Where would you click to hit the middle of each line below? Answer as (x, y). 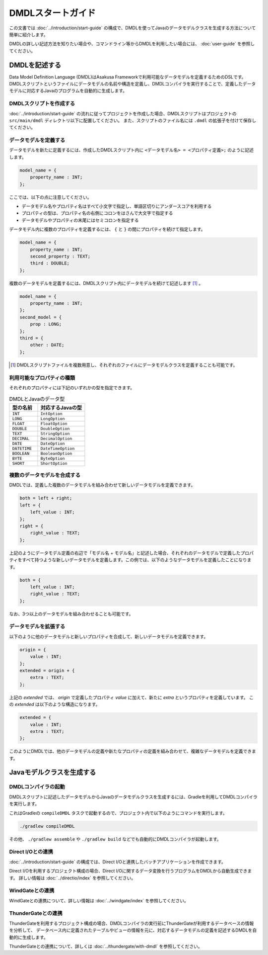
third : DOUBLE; (50, 263)
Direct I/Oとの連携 (31, 852)
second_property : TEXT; (60, 256)
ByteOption (53, 458)
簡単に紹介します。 (29, 34)
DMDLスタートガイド (53, 13)
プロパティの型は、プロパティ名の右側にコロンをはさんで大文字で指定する (97, 213)
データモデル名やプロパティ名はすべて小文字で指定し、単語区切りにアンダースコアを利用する (117, 206)
